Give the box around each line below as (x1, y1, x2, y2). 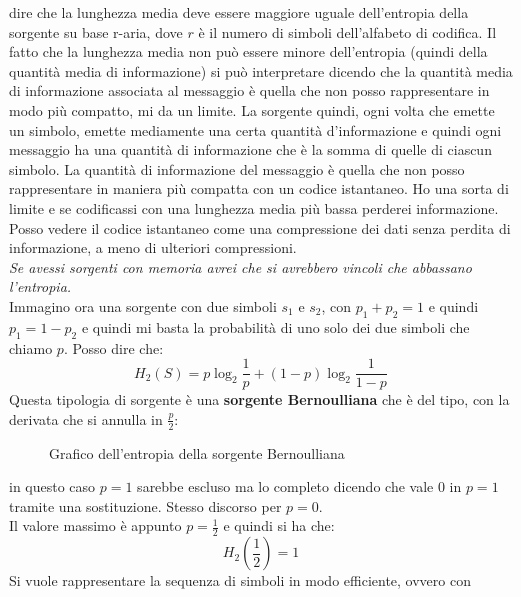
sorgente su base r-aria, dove (9, 21, 183, 42)
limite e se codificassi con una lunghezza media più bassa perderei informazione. (9, 197, 499, 218)
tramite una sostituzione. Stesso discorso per (9, 495, 282, 516)
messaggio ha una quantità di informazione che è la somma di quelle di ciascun (9, 139, 492, 160)
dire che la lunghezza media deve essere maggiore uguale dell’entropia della (9, 2, 469, 22)
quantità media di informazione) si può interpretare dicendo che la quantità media (9, 60, 513, 81)
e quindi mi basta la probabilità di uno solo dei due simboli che (81, 316, 470, 337)
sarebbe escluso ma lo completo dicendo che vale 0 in (137, 476, 462, 497)
